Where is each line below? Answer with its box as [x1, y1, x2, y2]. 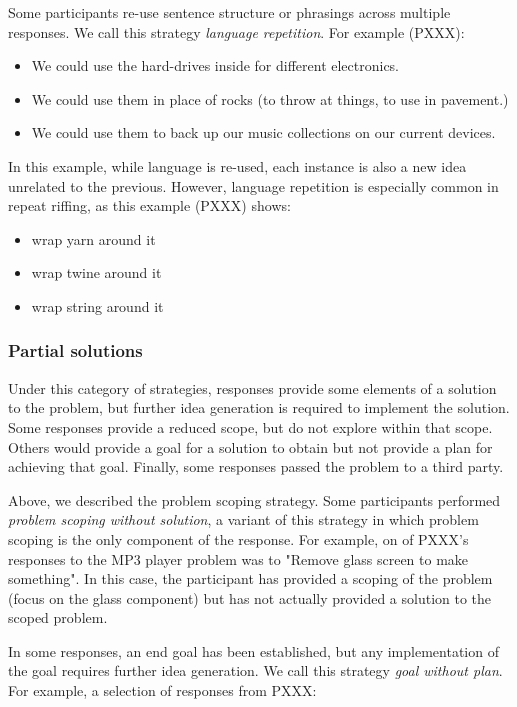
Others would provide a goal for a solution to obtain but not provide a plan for [8, 436, 493, 457]
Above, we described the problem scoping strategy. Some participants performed [8, 489, 501, 510]
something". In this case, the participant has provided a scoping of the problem [8, 568, 493, 589]
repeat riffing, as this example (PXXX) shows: [8, 195, 291, 216]
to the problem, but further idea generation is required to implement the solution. [8, 397, 510, 418]
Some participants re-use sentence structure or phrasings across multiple [8, 2, 451, 22]
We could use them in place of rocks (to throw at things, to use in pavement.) [31, 88, 509, 109]
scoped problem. [8, 607, 108, 628]
